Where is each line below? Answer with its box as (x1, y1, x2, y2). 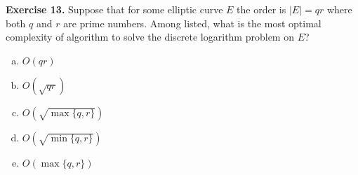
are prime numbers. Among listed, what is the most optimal (63, 15, 321, 30)
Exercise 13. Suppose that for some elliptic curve (6, 2, 223, 16)
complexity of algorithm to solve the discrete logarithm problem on (6, 29, 294, 44)
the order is (237, 2, 286, 16)
